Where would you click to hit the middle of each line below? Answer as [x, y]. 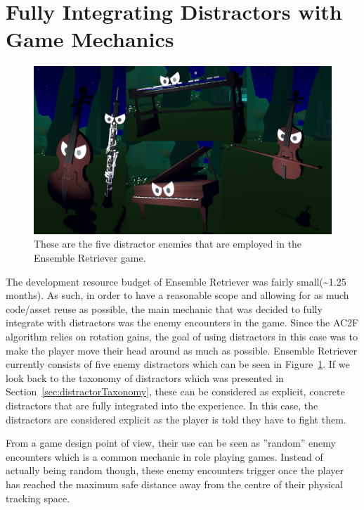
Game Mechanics [90, 39]
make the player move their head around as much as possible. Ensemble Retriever [182, 350]
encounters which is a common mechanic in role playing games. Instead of [164, 456]
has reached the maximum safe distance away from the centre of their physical [174, 484]
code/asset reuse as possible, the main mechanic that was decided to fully [164, 308]
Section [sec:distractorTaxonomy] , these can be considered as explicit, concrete [175, 391]
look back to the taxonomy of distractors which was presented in [145, 377]
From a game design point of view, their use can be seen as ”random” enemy [171, 443]
